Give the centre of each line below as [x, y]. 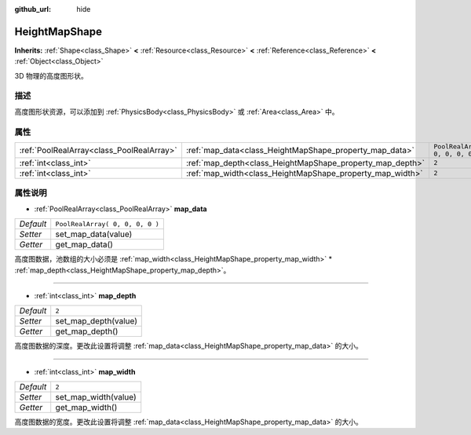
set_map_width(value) [96, 397]
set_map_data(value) [94, 234]
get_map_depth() [87, 331]
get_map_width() [86, 408]
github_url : [33, 9]
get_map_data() [84, 245]
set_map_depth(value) [96, 321]
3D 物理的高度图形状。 [51, 75]
